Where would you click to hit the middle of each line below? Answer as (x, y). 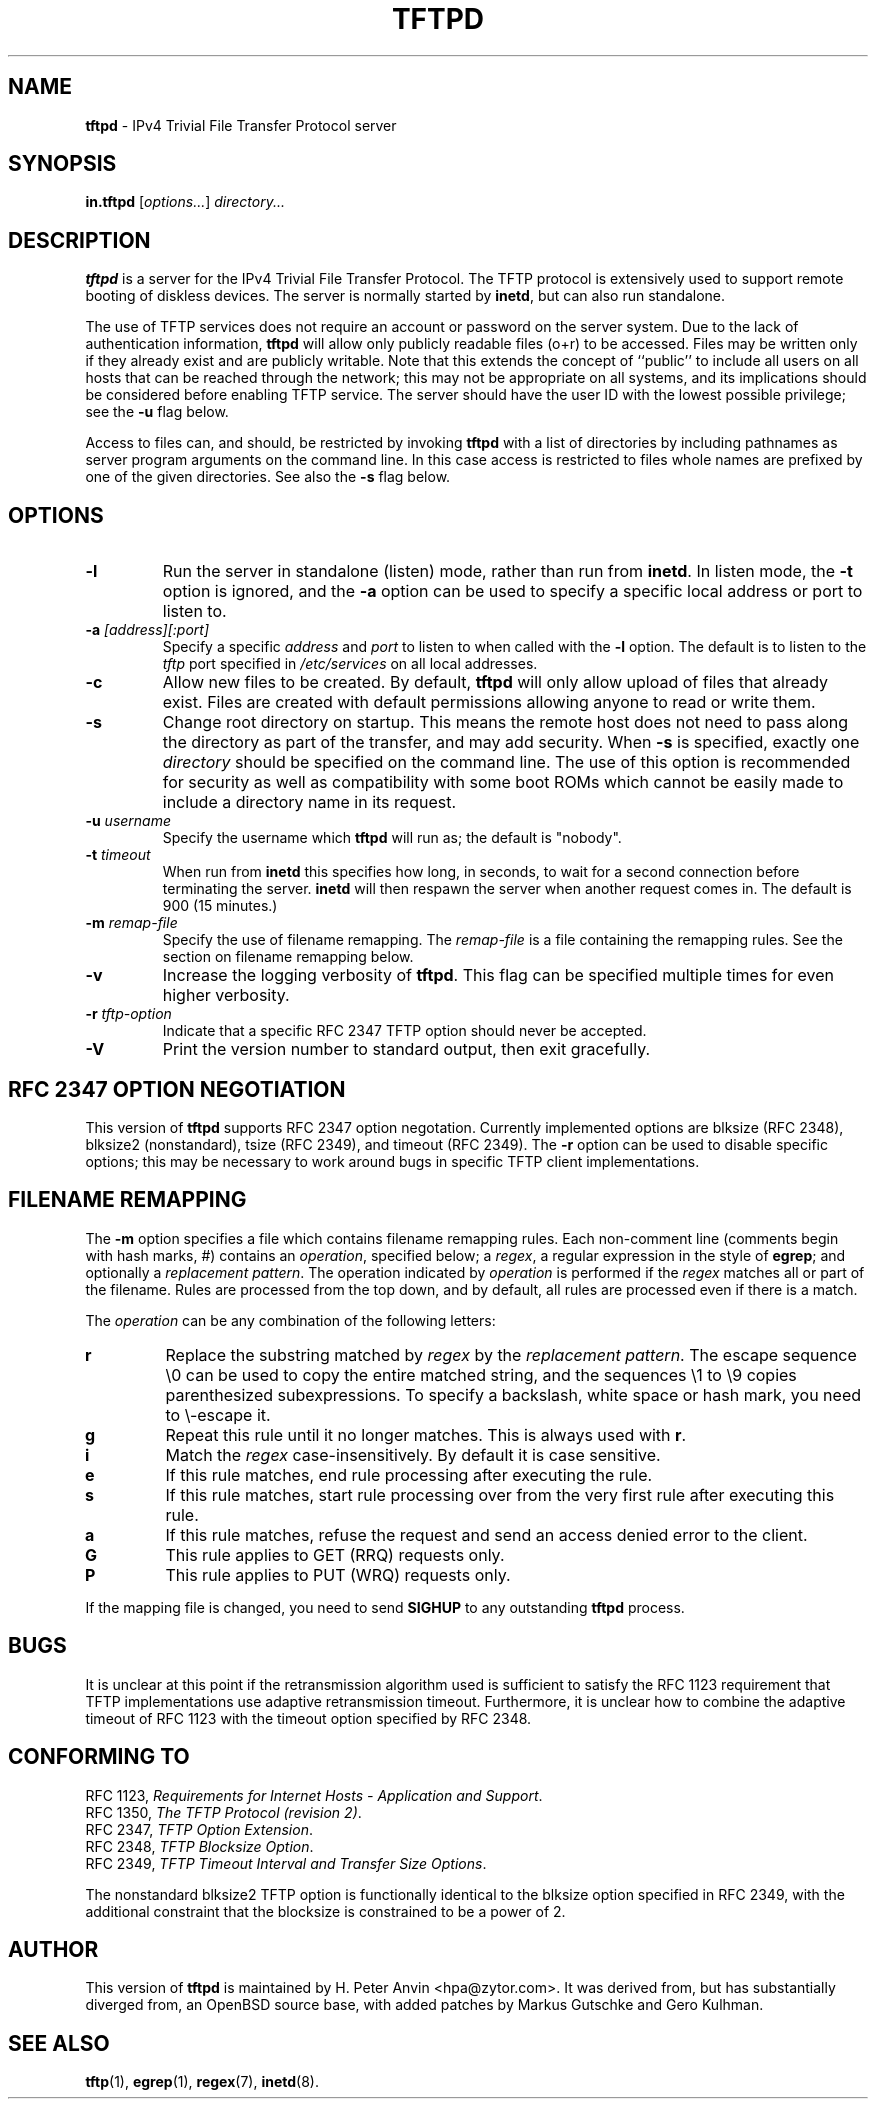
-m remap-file (131, 923)
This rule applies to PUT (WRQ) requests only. (338, 1574)
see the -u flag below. (157, 412)
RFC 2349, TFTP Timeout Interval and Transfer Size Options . (286, 1863)
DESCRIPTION (79, 240)
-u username (128, 821)
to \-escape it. (218, 1414)
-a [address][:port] (147, 630)
